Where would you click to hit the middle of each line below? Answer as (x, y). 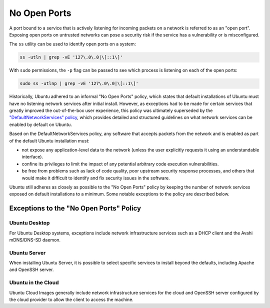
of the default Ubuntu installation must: (49, 140)
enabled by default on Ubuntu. (41, 124)
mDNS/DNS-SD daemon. (35, 239)
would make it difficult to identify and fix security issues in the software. (96, 178)
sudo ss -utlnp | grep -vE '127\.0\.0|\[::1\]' (79, 83)
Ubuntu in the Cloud (34, 282)
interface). (32, 157)
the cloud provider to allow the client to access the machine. (71, 299)
